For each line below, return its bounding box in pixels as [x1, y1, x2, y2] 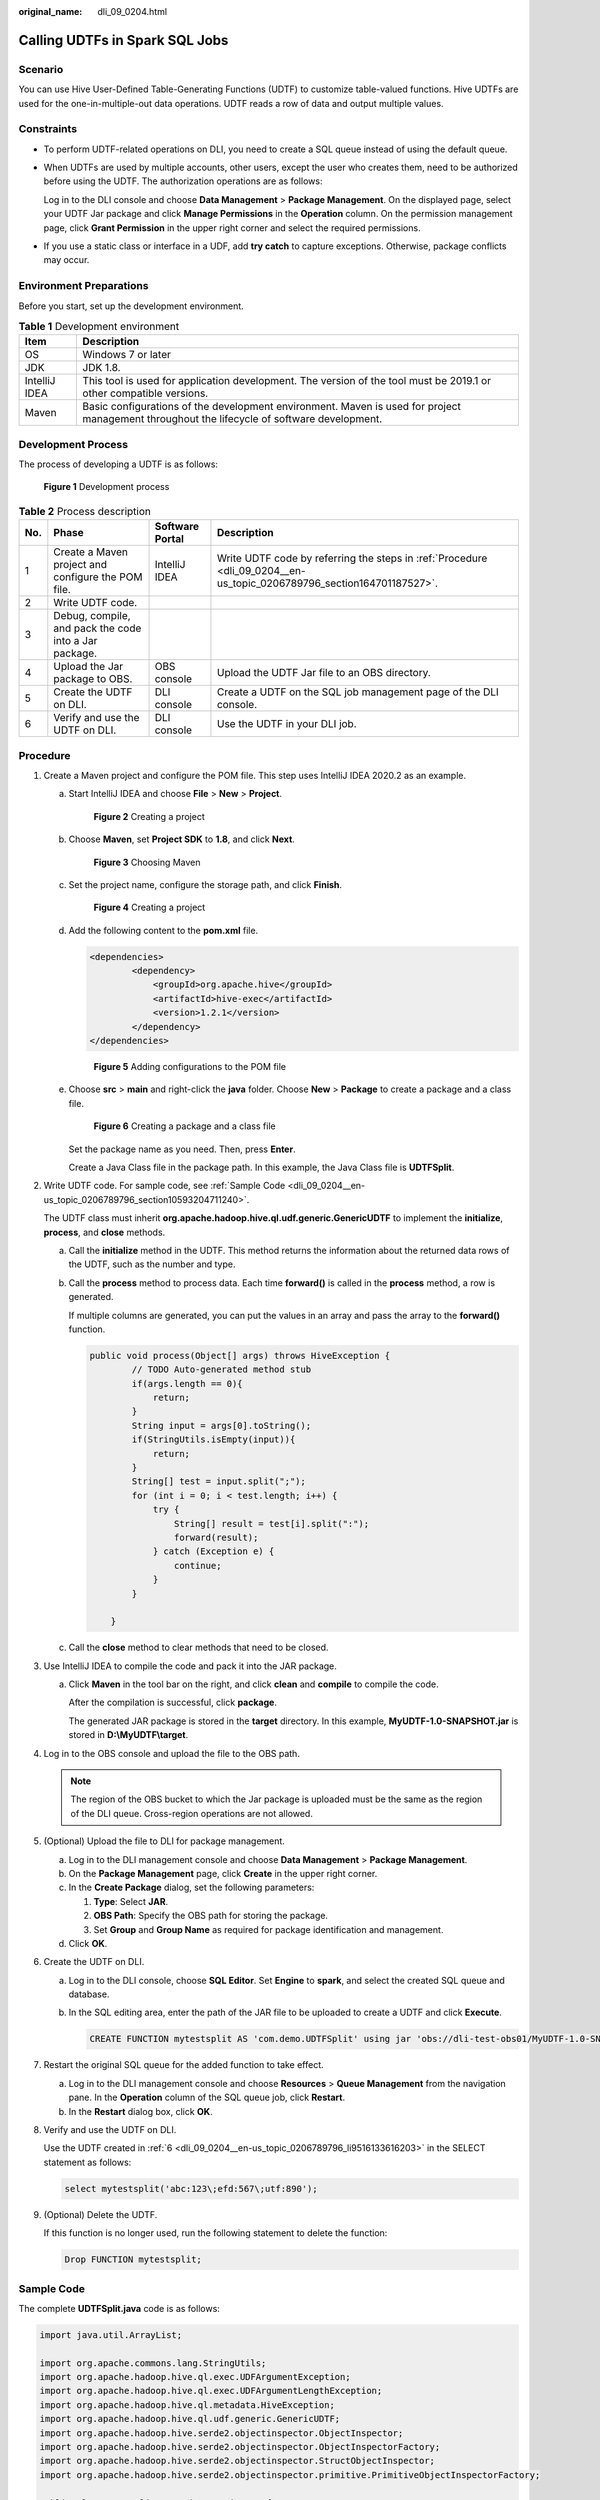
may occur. [43, 254, 90, 266]
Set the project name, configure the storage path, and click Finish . [68, 878, 343, 890]
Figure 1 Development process [43, 481, 170, 493]
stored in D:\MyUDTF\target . [68, 1729, 189, 1741]
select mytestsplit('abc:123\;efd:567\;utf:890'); [64, 2183, 319, 2194]
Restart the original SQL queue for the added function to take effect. [43, 2059, 324, 2071]
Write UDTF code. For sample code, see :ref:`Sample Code [43, 1180, 286, 1192]
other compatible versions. [82, 386, 209, 400]
